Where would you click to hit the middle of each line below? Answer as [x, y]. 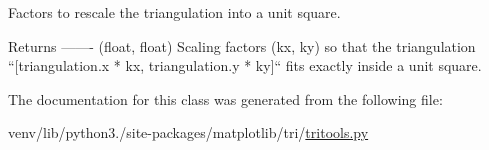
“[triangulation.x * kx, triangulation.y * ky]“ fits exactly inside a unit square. [245, 65]
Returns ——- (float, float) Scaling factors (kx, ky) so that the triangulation [242, 45]
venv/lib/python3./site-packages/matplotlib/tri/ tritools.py [188, 132]
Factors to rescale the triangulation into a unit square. [174, 12]
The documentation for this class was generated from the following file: [225, 98]
